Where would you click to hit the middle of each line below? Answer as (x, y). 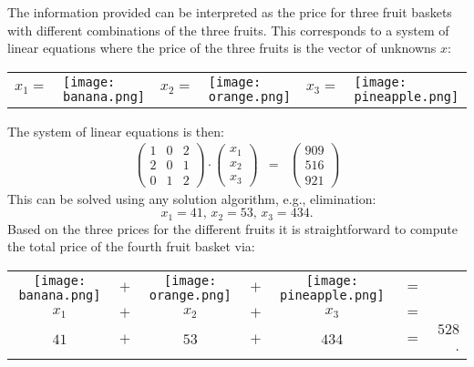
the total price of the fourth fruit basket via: (131, 246)
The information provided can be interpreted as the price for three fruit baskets (230, 12)
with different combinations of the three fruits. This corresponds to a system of (228, 30)
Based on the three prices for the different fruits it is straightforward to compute (232, 228)
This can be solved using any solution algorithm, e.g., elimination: (192, 198)
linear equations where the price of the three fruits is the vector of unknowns (222, 48)
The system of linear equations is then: (116, 131)
